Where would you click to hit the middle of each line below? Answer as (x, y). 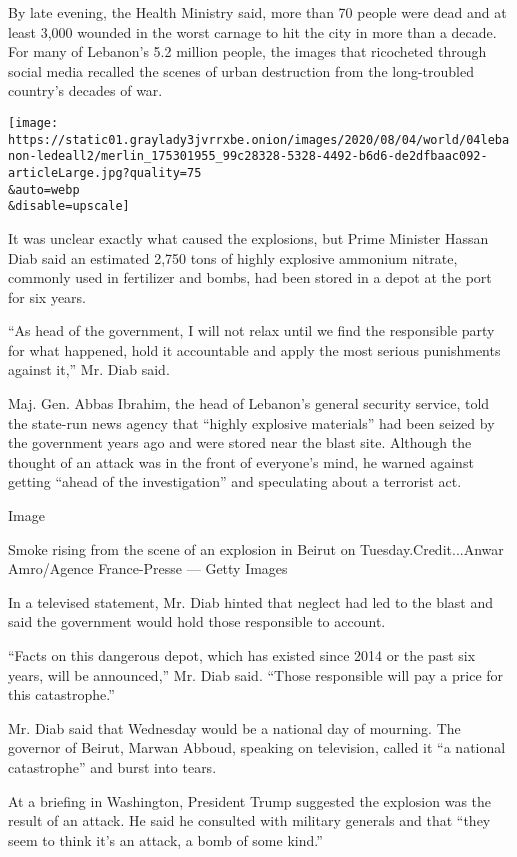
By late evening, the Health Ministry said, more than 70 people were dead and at (257, 12)
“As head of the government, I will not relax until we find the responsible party (251, 330)
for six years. (47, 296)
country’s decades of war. (85, 90)
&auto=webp (44, 189)
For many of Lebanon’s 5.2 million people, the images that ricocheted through (247, 51)
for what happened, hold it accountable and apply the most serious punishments (254, 349)
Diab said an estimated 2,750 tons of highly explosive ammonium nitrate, (233, 257)
